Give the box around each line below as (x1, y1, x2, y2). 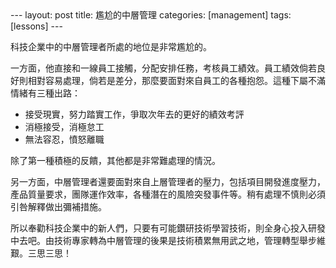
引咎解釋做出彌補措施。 (10, 201, 107, 212)
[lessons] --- (10, 20, 63, 32)
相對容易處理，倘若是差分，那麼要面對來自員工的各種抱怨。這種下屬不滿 (27, 75, 326, 86)
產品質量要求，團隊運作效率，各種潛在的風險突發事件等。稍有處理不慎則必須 (10, 188, 326, 200)
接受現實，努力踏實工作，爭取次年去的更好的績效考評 (24, 108, 245, 120)
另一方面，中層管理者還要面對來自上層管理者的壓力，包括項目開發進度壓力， (10, 176, 326, 187)
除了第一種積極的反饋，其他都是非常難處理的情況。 (10, 155, 221, 166)
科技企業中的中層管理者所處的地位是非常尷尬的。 (10, 41, 212, 52)
